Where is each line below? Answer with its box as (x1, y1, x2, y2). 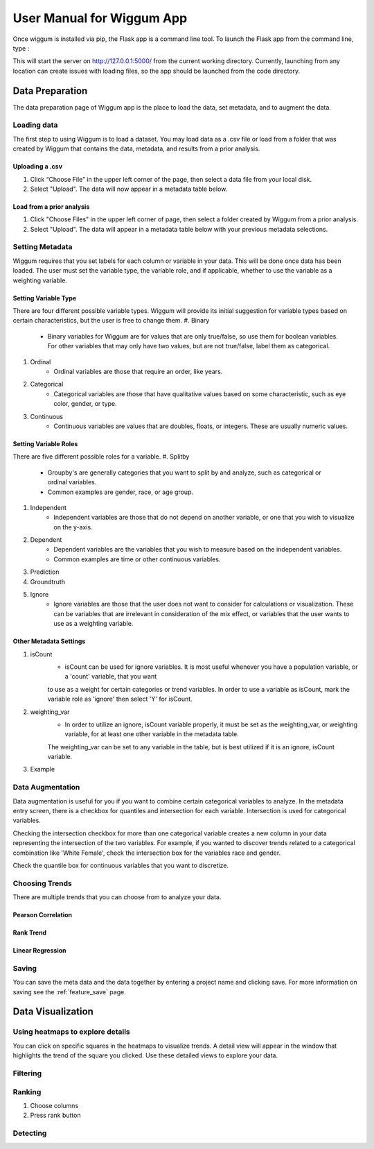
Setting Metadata (12, 242, 73, 252)
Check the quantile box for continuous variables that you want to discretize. (12, 861, 229, 869)
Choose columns (30, 1101, 79, 1109)
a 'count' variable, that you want (64, 672, 157, 681)
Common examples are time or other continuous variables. (53, 555, 221, 563)
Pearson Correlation (12, 911, 73, 919)
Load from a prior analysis (12, 202, 90, 211)
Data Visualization (12, 1006, 93, 1018)
